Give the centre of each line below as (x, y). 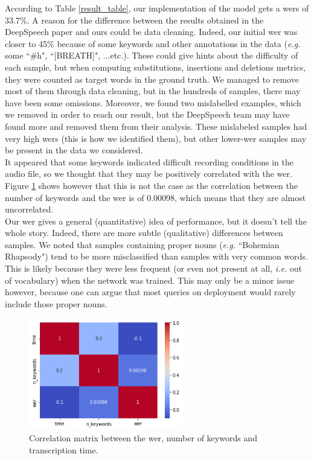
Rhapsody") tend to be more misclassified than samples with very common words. (156, 256)
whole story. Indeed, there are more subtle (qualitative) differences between (144, 233)
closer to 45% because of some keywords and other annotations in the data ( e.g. (153, 43)
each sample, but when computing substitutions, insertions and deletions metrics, (155, 67)
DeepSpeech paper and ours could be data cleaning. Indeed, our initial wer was (151, 32)
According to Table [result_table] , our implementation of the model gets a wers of (157, 8)
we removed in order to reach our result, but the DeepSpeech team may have (147, 114)
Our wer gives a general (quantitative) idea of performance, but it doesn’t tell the (156, 221)
